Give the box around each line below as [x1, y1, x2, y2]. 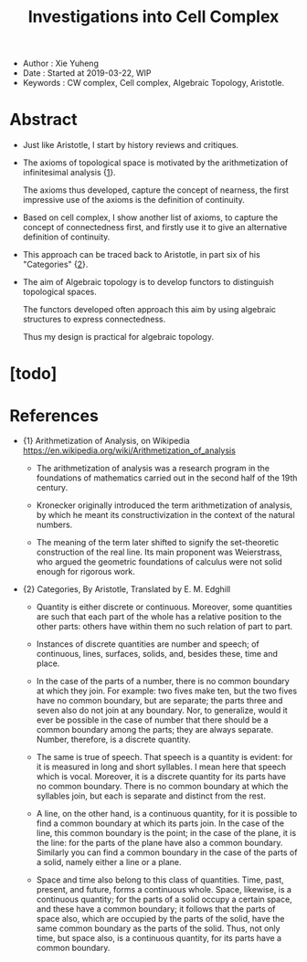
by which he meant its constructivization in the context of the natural [36, 510, 295, 521]
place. [36, 658, 60, 669]
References [9, 405, 99, 426]
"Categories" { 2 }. [22, 259, 89, 270]
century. [36, 482, 69, 493]
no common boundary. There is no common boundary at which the [36, 781, 289, 792]
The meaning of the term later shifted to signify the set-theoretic [36, 537, 280, 548]
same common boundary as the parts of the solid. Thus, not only [36, 923, 281, 934]
